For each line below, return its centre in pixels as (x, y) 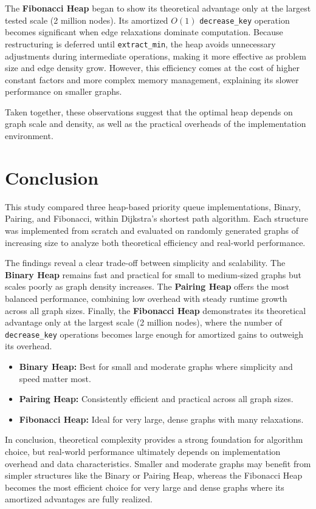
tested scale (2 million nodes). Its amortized (87, 20)
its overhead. (29, 346)
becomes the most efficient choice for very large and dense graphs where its (145, 487)
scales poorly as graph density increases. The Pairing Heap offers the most (147, 286)
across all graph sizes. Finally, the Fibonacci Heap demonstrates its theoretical (156, 310)
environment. (29, 136)
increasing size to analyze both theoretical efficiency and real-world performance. (155, 242)
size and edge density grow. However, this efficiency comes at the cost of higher (152, 68)
